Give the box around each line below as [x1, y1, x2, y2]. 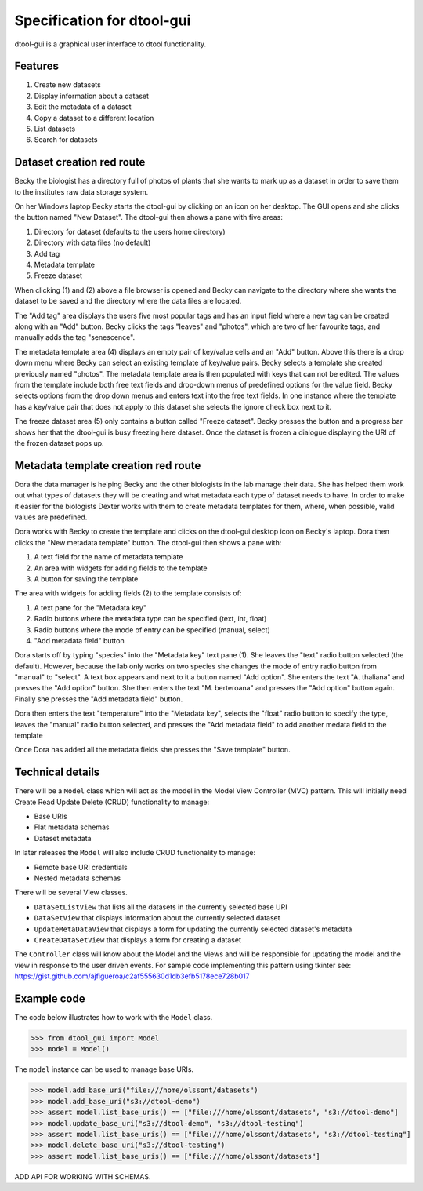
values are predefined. [14, 512, 88, 522]
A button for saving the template [34, 574, 139, 584]
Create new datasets [34, 80, 101, 89]
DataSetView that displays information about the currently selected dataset [34, 913, 281, 923]
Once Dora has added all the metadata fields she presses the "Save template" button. [14, 745, 291, 755]
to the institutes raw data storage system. [14, 187, 149, 196]
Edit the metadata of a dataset [34, 102, 132, 111]
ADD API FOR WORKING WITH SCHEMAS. [14, 1171, 151, 1181]
